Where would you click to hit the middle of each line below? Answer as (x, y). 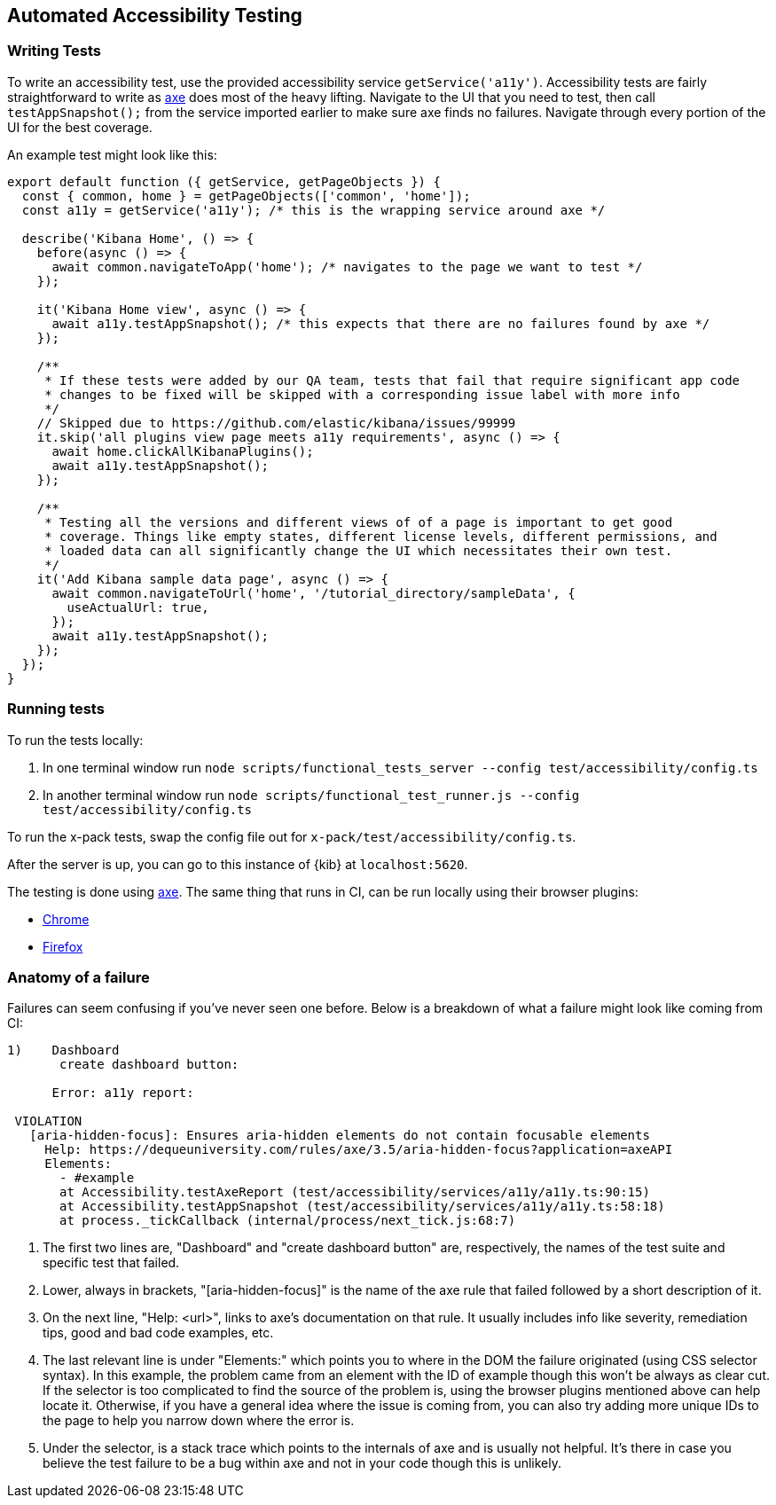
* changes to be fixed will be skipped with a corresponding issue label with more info (362, 394)
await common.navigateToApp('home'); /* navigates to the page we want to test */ (347, 267)
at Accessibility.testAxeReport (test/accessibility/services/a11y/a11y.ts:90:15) (355, 1192)
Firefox (63, 946)
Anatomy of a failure (78, 977)
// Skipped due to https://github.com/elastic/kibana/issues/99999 (276, 423)
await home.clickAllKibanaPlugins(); (183, 451)
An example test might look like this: (112, 154)
